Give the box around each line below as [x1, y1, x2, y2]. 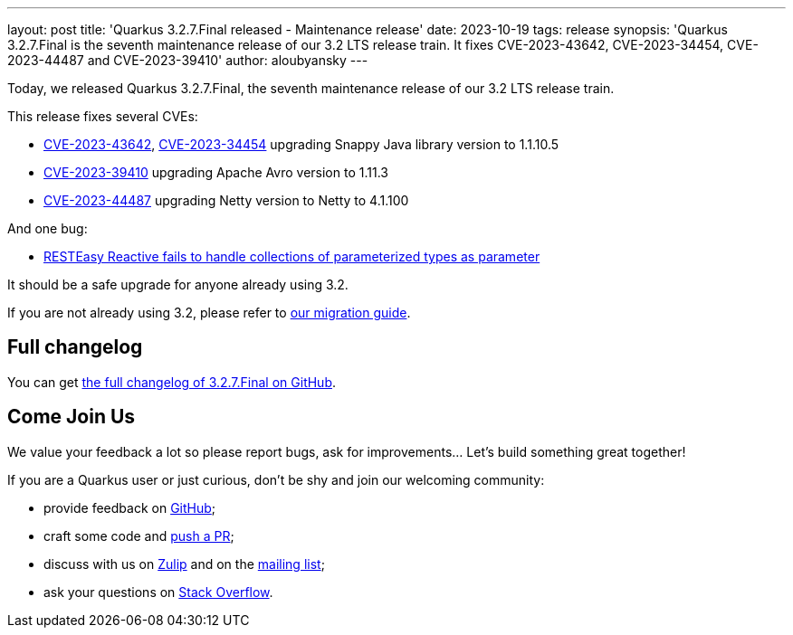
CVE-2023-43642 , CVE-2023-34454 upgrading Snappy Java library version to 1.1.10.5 [43, 137, 559, 152]
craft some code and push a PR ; [43, 527, 234, 544]
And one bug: [7, 221, 88, 236]
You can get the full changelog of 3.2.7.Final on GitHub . [7, 374, 337, 390]
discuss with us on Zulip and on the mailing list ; [43, 555, 325, 572]
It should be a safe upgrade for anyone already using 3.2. [7, 277, 349, 292]
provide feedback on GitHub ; [43, 499, 216, 516]
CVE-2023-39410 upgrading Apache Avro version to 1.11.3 [43, 165, 388, 180]
